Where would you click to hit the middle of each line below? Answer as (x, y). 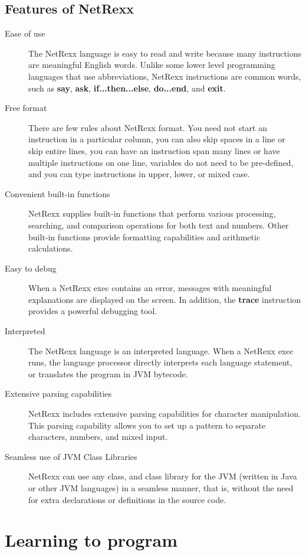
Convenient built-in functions (57, 193)
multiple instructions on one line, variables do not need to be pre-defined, (161, 162)
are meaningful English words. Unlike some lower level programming (152, 65)
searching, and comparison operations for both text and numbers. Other (159, 225)
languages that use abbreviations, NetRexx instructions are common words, (165, 76)
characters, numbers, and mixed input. (98, 437)
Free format (26, 108)
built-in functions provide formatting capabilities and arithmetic (144, 236)
